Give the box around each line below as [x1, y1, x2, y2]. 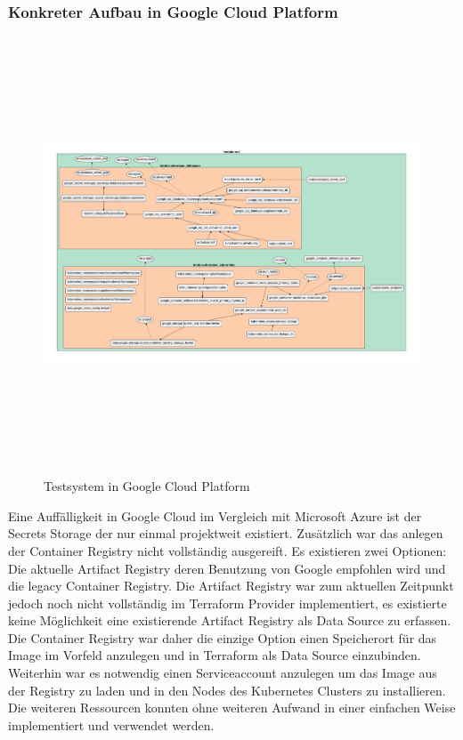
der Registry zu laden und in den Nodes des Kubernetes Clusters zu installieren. [8, 680, 446, 699]
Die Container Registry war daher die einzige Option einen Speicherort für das [8, 628, 437, 647]
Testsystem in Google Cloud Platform [44, 477, 250, 495]
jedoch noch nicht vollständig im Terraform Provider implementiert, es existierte [8, 593, 447, 612]
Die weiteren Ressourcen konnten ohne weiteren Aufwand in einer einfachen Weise [8, 698, 456, 717]
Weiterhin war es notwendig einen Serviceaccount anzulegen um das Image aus [8, 664, 437, 682]
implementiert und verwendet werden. [8, 715, 215, 734]
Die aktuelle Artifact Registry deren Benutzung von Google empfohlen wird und [8, 559, 446, 577]
